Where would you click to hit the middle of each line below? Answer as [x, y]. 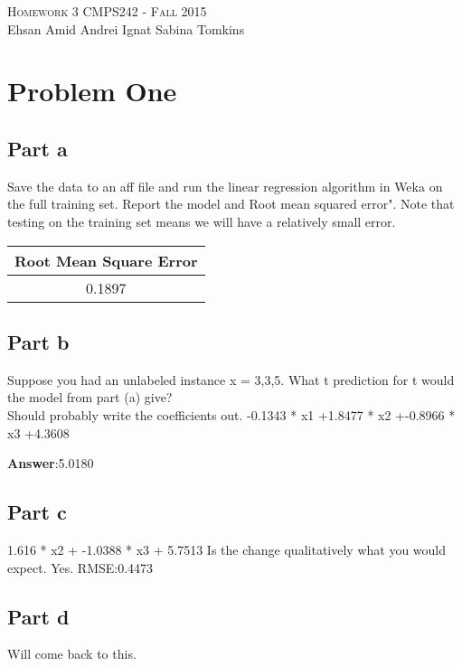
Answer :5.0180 [51, 463]
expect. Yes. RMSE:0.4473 [80, 567]
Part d [38, 616]
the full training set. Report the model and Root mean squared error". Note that [231, 204]
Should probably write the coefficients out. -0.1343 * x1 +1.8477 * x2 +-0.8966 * [231, 414]
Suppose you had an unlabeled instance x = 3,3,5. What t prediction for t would [231, 379]
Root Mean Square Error [106, 260]
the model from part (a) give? [90, 397]
